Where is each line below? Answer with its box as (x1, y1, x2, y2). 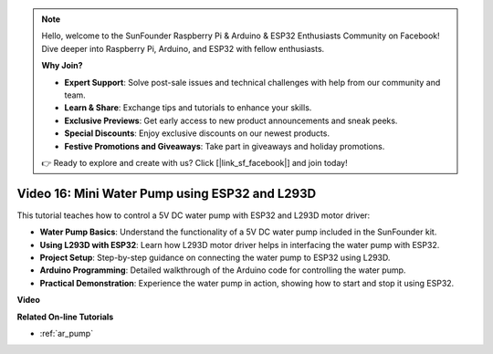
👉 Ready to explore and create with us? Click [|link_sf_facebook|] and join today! (41, 157, 348, 168)
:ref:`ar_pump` (39, 328, 94, 338)
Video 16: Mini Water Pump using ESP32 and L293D (16, 185, 317, 201)
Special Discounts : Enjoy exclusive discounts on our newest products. (64, 128, 330, 139)
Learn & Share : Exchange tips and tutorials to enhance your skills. (64, 102, 312, 113)
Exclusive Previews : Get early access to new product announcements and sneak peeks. (64, 115, 398, 126)
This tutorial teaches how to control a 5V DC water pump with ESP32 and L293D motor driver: (16, 210, 371, 221)
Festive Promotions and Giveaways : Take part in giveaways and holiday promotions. (64, 141, 385, 151)
